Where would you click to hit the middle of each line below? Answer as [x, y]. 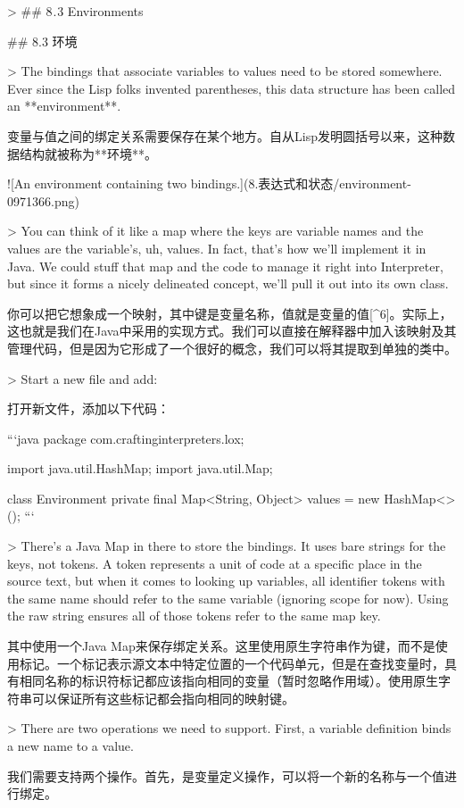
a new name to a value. [70, 746]
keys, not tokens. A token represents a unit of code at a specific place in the [215, 563]
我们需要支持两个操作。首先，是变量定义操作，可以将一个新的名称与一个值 [226, 775]
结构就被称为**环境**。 [88, 153]
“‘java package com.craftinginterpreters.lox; [126, 438]
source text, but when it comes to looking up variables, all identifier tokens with [226, 581]
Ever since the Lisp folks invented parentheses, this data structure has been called [232, 88]
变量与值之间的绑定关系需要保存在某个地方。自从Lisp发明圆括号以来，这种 [225, 135]
